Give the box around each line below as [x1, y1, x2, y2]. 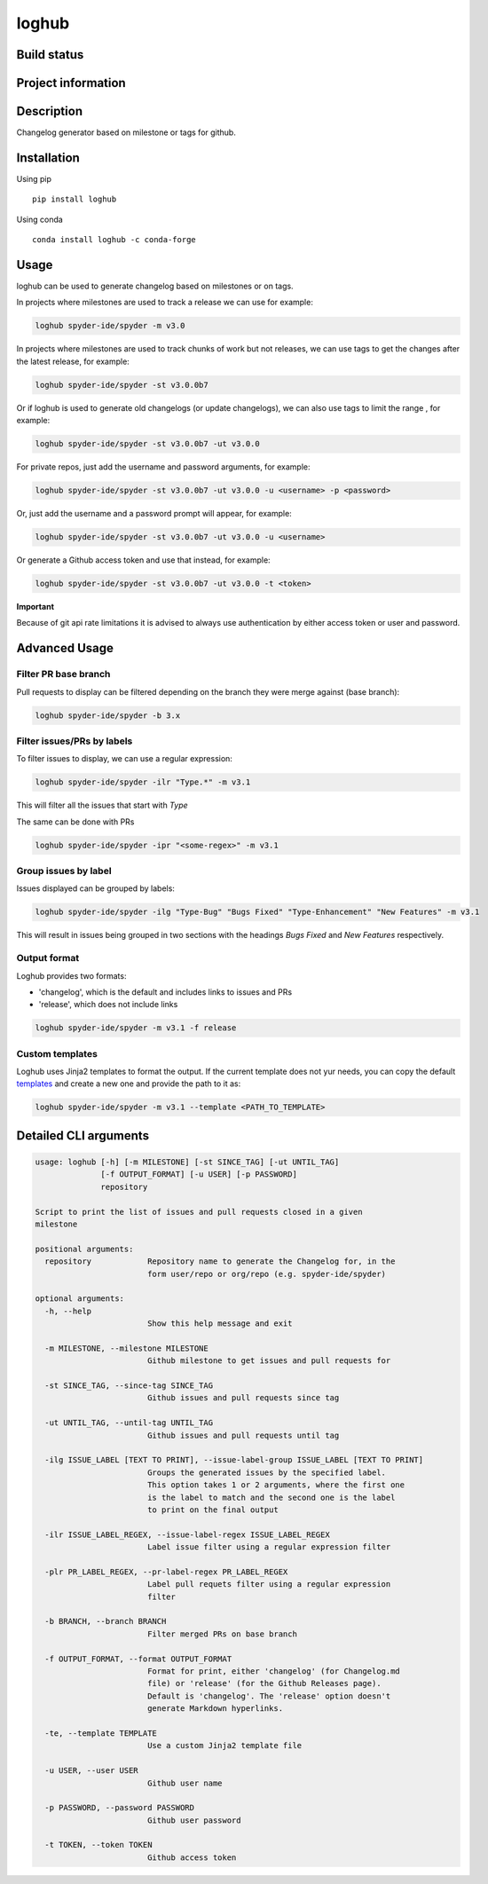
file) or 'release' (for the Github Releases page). [146, 1678, 382, 1689]
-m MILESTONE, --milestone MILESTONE [44, 1343, 209, 1353]
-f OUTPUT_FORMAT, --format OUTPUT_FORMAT [44, 1653, 232, 1664]
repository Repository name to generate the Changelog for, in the [44, 1257, 396, 1266]
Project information [16, 75, 126, 91]
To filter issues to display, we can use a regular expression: [16, 753, 232, 764]
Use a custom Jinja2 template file [146, 1740, 303, 1751]
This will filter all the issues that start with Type [16, 800, 188, 811]
